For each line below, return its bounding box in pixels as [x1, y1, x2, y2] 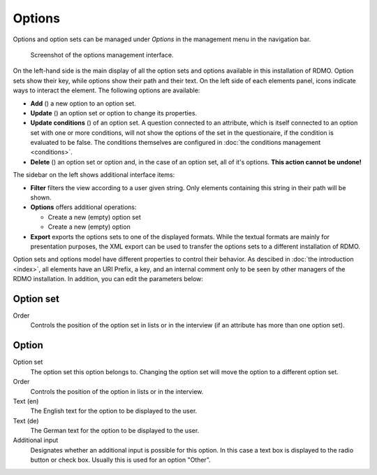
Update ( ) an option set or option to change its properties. [30, 108, 198, 117]
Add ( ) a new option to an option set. [30, 99, 136, 108]
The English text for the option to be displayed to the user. [30, 406, 198, 416]
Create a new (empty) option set [47, 213, 141, 221]
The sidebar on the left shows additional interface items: [13, 171, 175, 179]
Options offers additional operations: [30, 203, 137, 211]
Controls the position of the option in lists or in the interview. [30, 387, 204, 395]
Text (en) [13, 397, 39, 405]
